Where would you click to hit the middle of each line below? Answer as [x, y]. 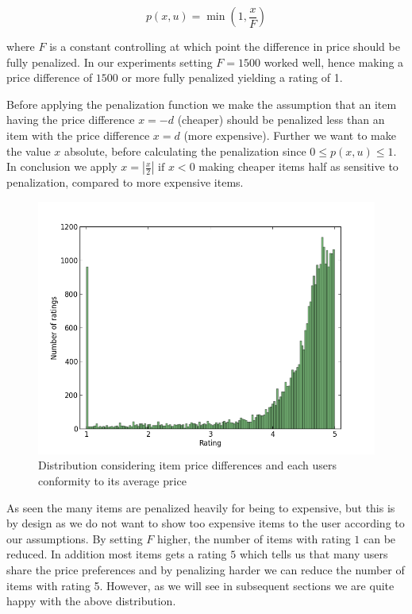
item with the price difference [78, 135]
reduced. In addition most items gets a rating [117, 554]
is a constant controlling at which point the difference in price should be [225, 46]
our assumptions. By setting [75, 538]
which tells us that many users [314, 554]
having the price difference [71, 120]
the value [29, 151]
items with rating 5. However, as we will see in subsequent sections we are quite [200, 585]
